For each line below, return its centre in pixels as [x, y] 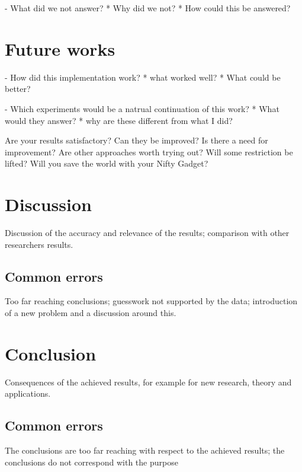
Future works [60, 48]
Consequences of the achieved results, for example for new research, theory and [148, 382]
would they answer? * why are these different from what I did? [119, 120]
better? [18, 89]
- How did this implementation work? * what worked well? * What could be [143, 77]
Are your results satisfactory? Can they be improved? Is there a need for [136, 140]
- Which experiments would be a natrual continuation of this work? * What [142, 108]
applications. [28, 393]
